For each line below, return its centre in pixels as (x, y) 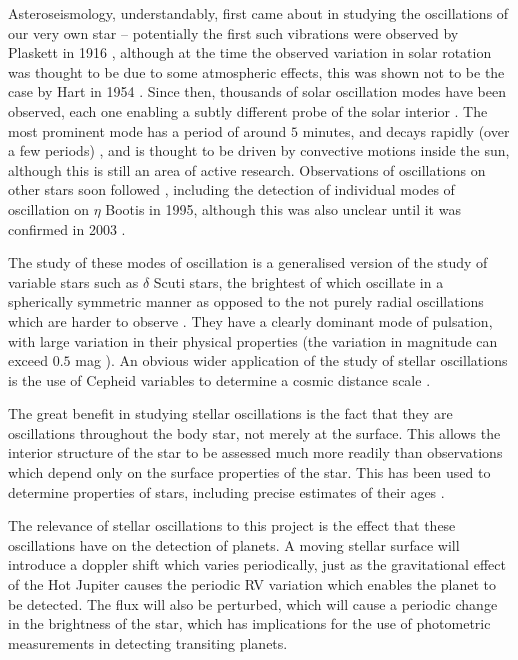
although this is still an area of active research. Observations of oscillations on (247, 169)
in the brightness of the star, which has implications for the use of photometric (249, 623)
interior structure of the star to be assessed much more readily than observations (255, 452)
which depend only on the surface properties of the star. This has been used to (249, 472)
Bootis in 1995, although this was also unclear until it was (283, 208)
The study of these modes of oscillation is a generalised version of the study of (248, 262)
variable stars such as (73, 281)
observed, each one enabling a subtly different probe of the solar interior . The (248, 110)
